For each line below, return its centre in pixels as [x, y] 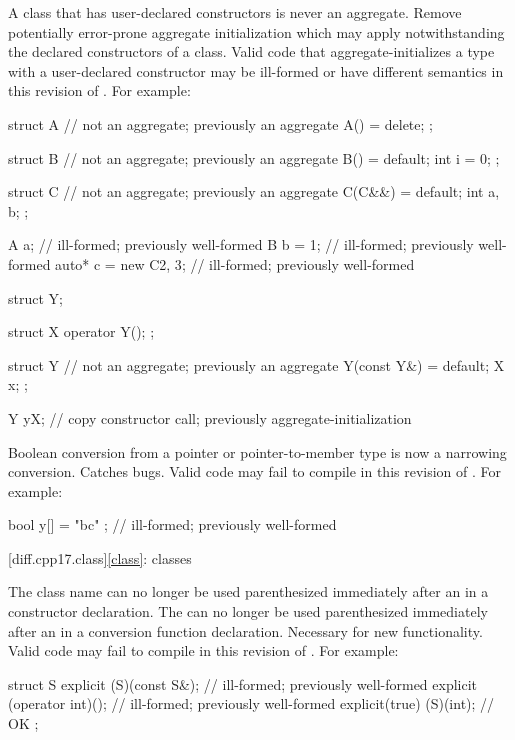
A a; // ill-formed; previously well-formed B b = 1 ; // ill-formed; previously [241, 244]
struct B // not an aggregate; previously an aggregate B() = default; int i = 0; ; [254, 157]
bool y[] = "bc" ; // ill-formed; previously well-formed [172, 524]
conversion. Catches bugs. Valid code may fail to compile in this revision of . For [255, 471]
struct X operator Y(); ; [81, 331]
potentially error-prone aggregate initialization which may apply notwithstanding [256, 31]
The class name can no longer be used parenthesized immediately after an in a [248, 591]
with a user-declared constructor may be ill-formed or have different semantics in [256, 70]
